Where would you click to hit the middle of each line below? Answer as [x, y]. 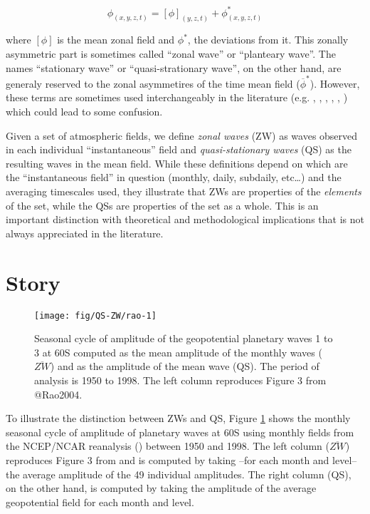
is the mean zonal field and [116, 40]
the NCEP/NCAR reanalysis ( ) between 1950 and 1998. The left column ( [168, 446]
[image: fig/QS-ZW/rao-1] [95, 315]
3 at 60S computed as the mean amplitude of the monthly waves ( [178, 352]
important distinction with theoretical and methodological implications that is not [185, 219]
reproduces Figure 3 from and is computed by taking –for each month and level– [181, 459]
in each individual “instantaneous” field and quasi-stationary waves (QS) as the [179, 149]
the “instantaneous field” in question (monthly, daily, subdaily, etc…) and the [174, 177]
